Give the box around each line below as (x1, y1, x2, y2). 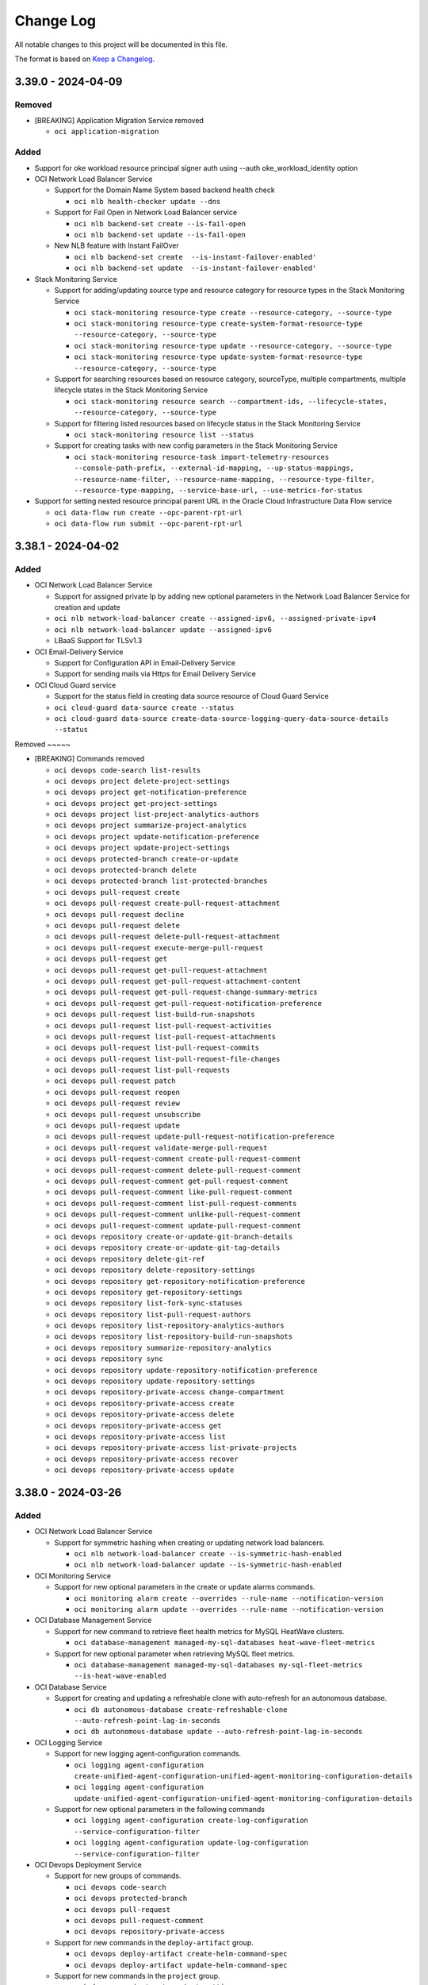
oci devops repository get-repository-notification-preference (54, 1277, 305, 1285)
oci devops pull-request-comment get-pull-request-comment (54, 1176, 289, 1185)
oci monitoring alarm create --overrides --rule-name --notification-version (74, 1594, 384, 1603)
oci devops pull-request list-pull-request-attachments (54, 1032, 277, 1041)
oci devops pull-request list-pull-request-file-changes (54, 1054, 281, 1063)
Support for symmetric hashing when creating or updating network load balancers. (54, 1537, 325, 1548)
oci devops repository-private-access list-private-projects (54, 1443, 297, 1452)
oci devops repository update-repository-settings (54, 1377, 255, 1386)
